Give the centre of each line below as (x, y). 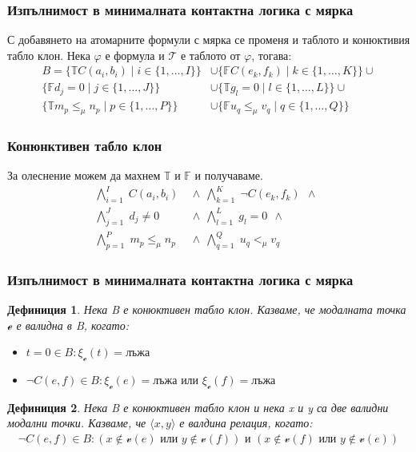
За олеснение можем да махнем (84, 175)
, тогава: (272, 55)
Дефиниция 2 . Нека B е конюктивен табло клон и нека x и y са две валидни (198, 407)
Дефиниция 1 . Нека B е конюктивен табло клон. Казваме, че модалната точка (207, 309)
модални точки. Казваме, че (77, 423)
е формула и (135, 55)
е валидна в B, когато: (72, 325)
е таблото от (210, 55)
